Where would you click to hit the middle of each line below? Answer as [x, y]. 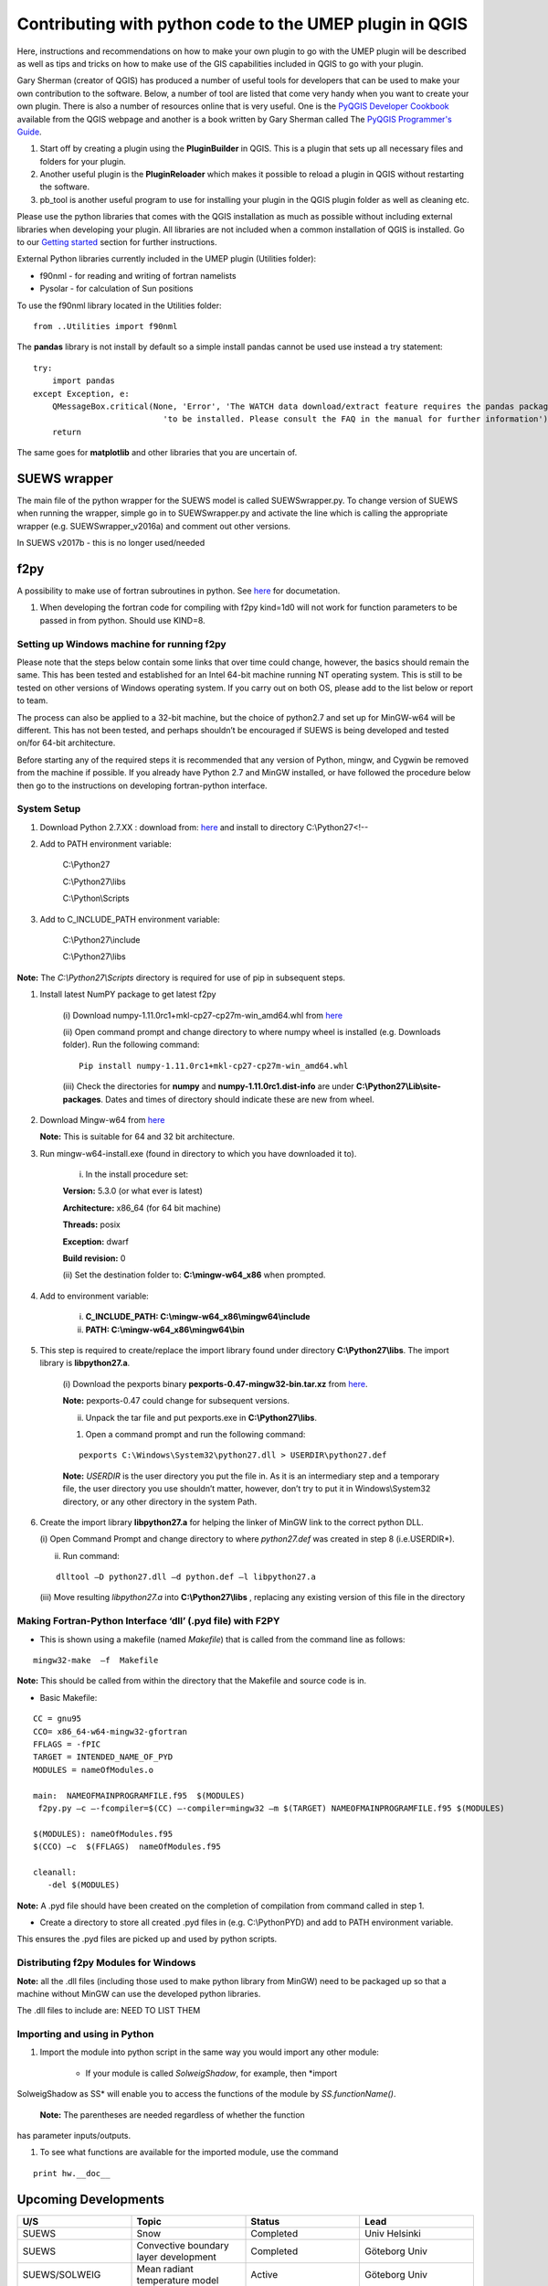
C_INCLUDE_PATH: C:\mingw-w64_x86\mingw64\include [198, 1317]
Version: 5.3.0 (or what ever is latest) [132, 1191]
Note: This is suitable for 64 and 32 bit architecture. [137, 1137]
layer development [176, 2257]
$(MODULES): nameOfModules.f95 [103, 1834]
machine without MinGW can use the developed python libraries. [139, 1993]
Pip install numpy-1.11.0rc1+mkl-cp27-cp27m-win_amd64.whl [214, 1066]
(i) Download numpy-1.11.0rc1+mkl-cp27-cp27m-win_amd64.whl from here [202, 1015]
